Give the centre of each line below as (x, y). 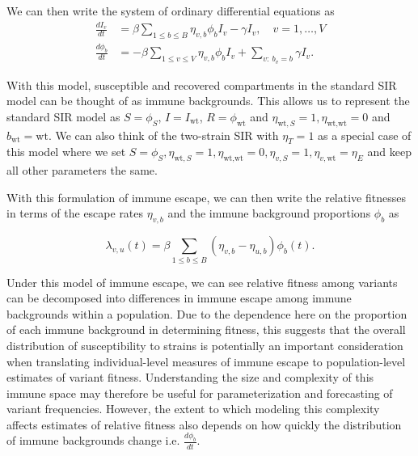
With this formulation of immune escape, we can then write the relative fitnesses (206, 197)
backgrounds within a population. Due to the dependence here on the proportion (207, 313)
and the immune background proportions (269, 213)
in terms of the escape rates (75, 213)
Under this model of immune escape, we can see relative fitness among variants (202, 282)
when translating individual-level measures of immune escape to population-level (206, 361)
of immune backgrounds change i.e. (93, 440)
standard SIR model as (63, 116)
